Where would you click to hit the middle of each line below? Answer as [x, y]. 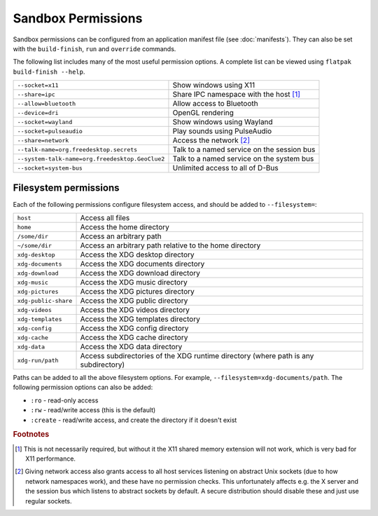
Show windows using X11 [214, 86]
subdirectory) [103, 365]
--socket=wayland [45, 122]
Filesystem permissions [66, 188]
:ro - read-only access [64, 400]
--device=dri [38, 113]
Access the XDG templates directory [140, 319]
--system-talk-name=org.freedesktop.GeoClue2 [91, 159]
